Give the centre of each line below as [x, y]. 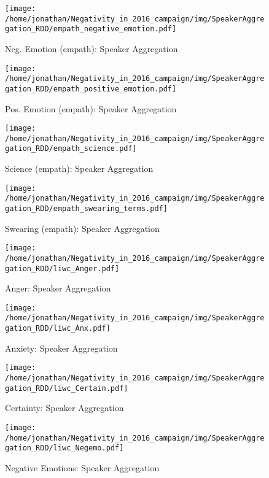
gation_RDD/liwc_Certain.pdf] [67, 388]
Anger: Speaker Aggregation [58, 288]
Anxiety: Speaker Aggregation [61, 348]
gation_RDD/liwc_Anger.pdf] [62, 268]
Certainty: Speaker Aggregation [64, 408]
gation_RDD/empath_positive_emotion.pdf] [91, 89]
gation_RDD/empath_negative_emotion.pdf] [91, 29]
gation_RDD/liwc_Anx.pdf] [58, 329]
